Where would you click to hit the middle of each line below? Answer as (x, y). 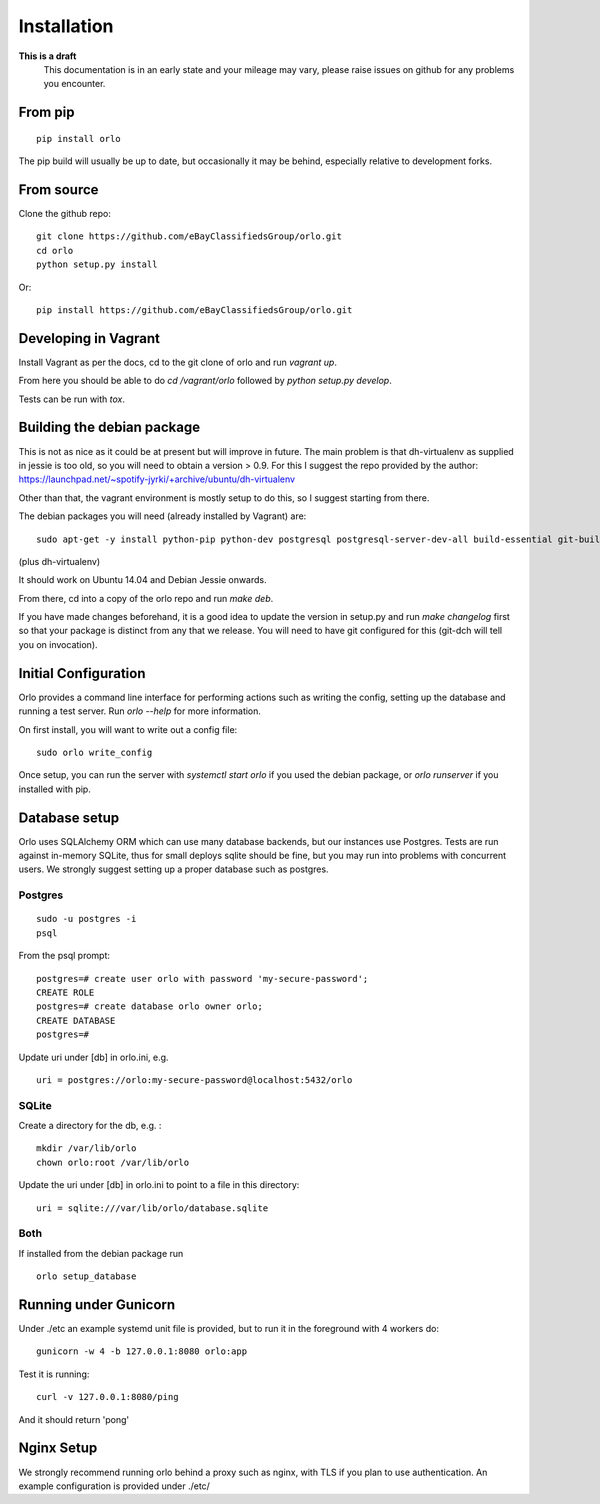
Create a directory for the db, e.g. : (90, 1126)
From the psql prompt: (64, 956)
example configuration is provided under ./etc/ (114, 1486)
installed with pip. (55, 789)
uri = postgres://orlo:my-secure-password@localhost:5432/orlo (194, 1079)
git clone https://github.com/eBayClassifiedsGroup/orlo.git (189, 236)
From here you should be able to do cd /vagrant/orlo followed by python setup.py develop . (205, 381)
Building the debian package (109, 427)
